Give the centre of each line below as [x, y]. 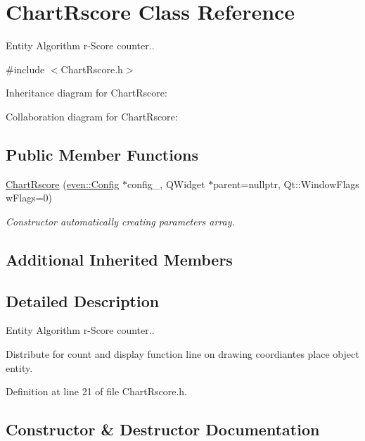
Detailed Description [83, 300]
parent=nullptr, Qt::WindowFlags [286, 184]
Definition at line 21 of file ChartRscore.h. [97, 391]
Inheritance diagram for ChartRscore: [87, 93]
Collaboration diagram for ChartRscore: [92, 116]
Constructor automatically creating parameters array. [120, 221]
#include [25, 69]
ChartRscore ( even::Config [63, 184]
